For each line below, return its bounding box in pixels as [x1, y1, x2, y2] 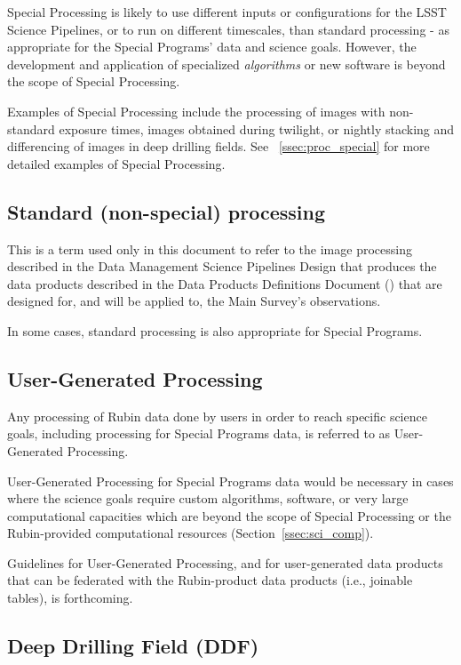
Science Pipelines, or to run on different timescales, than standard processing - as [7, 20, 449, 38]
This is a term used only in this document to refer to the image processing [7, 239, 412, 258]
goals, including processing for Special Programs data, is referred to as [7, 424, 391, 443]
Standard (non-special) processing [7, 197, 326, 225]
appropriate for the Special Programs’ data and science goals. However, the [7, 37, 417, 56]
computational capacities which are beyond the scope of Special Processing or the [7, 506, 451, 525]
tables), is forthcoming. [7, 589, 133, 607]
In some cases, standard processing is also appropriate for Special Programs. [7, 321, 423, 340]
